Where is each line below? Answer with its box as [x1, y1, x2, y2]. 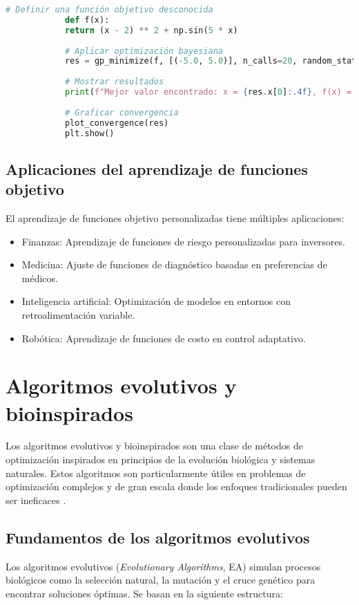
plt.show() [64, 128, 115, 138]
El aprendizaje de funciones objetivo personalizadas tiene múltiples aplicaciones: [6, 210, 345, 225]
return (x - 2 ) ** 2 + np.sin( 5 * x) [64, 25, 238, 35]
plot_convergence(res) [64, 118, 169, 128]
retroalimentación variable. [21, 307, 135, 322]
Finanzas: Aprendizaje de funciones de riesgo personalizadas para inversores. [21, 234, 345, 248]
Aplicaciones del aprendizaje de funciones [6, 158, 308, 179]
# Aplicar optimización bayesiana [64, 46, 223, 56]
